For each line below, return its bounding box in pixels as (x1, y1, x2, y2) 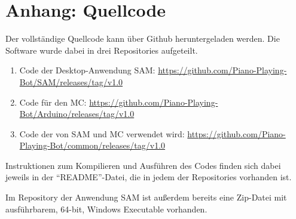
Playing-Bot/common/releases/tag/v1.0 (19, 139, 166, 152)
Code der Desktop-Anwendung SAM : (19, 64, 155, 76)
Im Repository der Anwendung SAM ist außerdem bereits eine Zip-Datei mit (5, 191, 287, 203)
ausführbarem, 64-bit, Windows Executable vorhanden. (5, 202, 207, 215)
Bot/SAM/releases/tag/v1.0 (19, 75, 123, 88)
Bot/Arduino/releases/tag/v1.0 (19, 107, 135, 120)
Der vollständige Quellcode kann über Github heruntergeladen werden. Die (5, 32, 280, 45)
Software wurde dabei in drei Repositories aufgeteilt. (5, 44, 198, 56)
